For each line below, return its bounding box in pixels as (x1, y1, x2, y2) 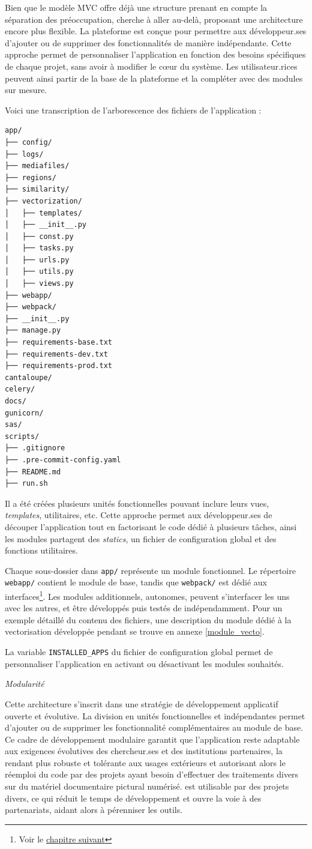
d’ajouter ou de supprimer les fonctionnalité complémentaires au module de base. (5, 721, 304, 734)
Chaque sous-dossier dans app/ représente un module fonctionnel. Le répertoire (5, 564, 296, 576)
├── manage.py (5, 326, 61, 335)
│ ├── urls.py (5, 255, 70, 264)
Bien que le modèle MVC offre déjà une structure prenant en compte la (5, 1, 268, 13)
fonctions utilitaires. (5, 544, 78, 557)
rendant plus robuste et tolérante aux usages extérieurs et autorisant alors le (5, 756, 286, 769)
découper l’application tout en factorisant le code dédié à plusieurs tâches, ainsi (5, 520, 297, 533)
